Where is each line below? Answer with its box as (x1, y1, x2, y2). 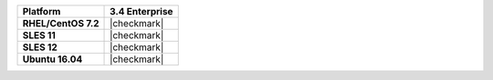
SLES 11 (22, 29, 57, 41)
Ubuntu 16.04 (22, 53, 83, 65)
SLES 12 (22, 41, 58, 54)
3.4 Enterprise (110, 5, 173, 17)
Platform (22, 5, 61, 17)
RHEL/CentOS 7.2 (22, 17, 100, 29)
